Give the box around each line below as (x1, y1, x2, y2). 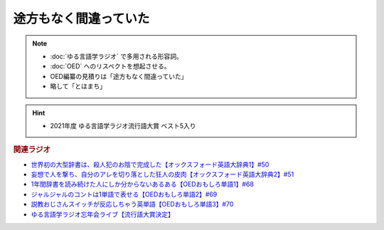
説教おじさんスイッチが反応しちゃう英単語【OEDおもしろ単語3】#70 (31, 200, 234, 209)
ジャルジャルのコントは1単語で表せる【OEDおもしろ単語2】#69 (31, 189, 218, 199)
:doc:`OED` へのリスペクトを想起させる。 (50, 62, 171, 70)
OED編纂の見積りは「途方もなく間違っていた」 (50, 72, 188, 80)
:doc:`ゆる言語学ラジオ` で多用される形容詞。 (50, 52, 183, 61)
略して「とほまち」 (50, 82, 107, 90)
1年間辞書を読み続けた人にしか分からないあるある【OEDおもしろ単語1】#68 (31, 180, 254, 189)
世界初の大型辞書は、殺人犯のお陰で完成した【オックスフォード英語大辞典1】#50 (31, 160, 270, 169)
